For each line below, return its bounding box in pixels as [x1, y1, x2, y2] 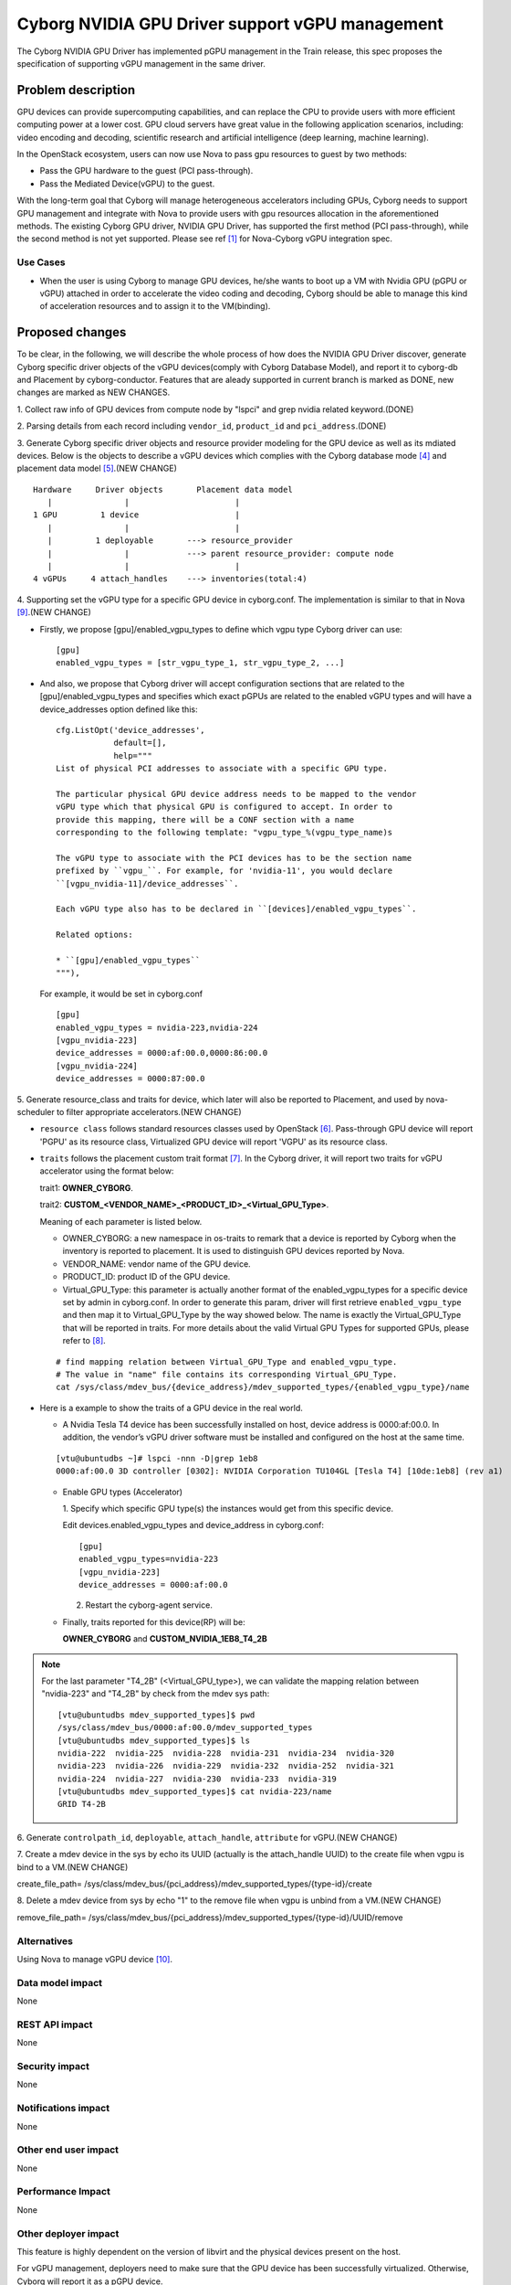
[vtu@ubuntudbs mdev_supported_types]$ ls [57, 1735, 251, 1746]
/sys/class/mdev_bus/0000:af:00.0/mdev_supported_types [57, 1723, 313, 1733]
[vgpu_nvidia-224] [56, 1060, 139, 1071]
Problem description [16, 82, 136, 98]
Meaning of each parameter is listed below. [39, 1216, 203, 1227]
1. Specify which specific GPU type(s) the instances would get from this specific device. [62, 1504, 394, 1514]
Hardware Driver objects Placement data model [33, 484, 294, 494]
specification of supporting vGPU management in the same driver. [16, 58, 266, 69]
